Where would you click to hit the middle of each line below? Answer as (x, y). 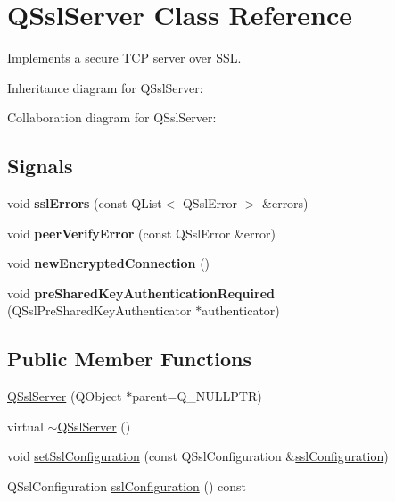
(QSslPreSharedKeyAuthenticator (99, 310)
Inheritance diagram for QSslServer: (105, 87)
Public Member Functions (129, 359)
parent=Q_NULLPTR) (197, 396)
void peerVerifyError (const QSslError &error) (141, 233)
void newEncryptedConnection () (109, 263)
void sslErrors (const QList (85, 203)
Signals (40, 166)
